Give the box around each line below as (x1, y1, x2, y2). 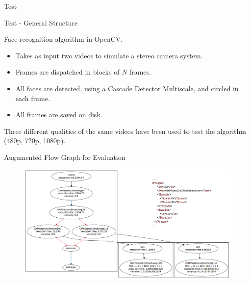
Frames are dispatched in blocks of (15, 67, 120, 77)
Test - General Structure (4, 17, 78, 27)
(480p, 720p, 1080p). (4, 135, 66, 146)
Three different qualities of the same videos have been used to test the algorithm (4, 126, 246, 136)
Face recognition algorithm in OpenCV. (4, 34, 123, 44)
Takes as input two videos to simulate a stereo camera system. (15, 50, 203, 60)
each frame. (15, 93, 50, 103)
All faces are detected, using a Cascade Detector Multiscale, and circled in (15, 83, 239, 93)
